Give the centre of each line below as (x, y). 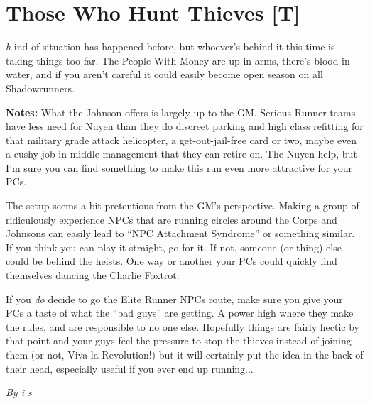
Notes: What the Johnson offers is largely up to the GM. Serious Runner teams (181, 112)
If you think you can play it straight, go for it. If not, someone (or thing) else (174, 247)
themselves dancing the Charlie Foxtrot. (93, 275)
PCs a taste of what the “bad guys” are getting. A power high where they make (180, 313)
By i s (19, 392)
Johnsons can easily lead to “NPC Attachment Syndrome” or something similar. (180, 233)
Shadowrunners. (40, 88)
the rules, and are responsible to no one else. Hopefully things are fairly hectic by (183, 326)
